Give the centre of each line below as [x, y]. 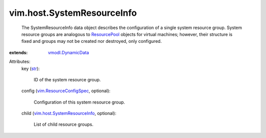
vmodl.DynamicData [68, 52]
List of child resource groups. [64, 124]
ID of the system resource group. [67, 79]
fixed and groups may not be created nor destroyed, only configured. [92, 41]
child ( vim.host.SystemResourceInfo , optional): [69, 113]
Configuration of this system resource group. [79, 102]
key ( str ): [31, 69]
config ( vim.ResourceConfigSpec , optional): [66, 91]
